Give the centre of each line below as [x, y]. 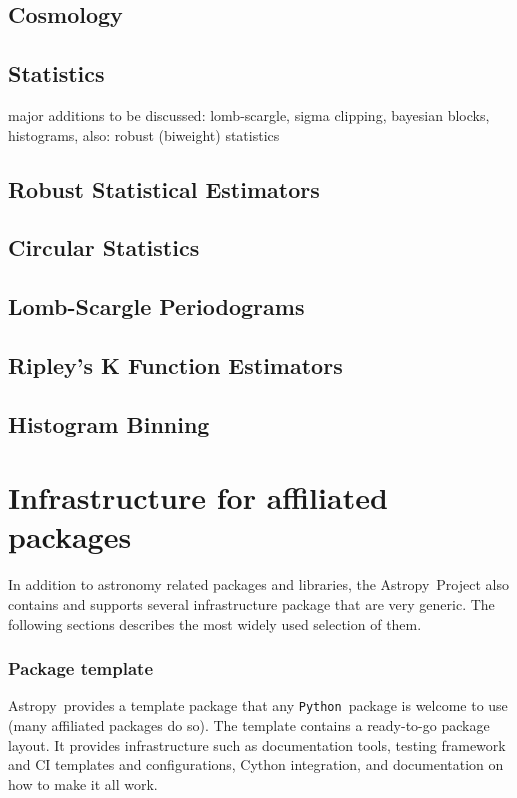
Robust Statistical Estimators [164, 188]
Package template [81, 668]
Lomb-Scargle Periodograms [156, 306]
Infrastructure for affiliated [198, 497]
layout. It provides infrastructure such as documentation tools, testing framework [257, 744]
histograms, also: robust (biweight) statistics [144, 134]
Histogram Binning [109, 423]
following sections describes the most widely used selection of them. [215, 623]
